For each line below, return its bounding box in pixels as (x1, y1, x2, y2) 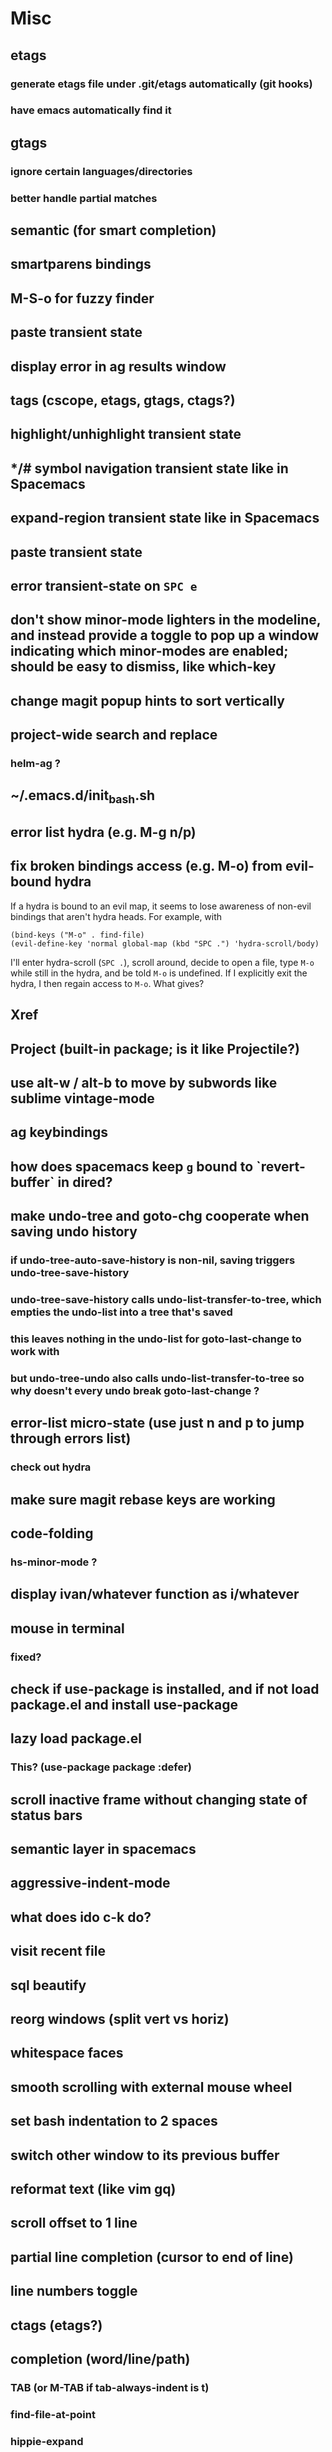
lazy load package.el (10, 1730, 143, 1747)
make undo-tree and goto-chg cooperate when (10, 1208, 310, 1225)
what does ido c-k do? (10, 1908, 152, 1926)
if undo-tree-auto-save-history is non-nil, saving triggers (10, 1253, 296, 1267)
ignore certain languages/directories (10, 164, 193, 178)
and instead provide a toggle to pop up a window (10, 627, 320, 644)
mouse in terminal (10, 1620, 125, 1637)
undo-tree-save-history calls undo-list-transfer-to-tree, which (10, 1293, 322, 1307)
